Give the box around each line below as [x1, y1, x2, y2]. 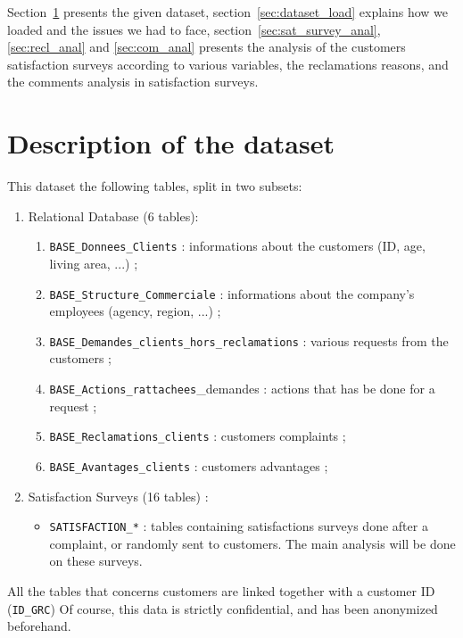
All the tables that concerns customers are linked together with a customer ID [7, 582, 435, 601]
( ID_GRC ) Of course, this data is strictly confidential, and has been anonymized [7, 599, 438, 617]
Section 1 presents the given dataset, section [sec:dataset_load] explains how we [7, 3, 449, 21]
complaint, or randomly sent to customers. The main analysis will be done [49, 534, 456, 552]
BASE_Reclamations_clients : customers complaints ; [49, 427, 346, 445]
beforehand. [7, 617, 71, 635]
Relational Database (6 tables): [28, 206, 199, 225]
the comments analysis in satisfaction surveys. [7, 72, 259, 91]
